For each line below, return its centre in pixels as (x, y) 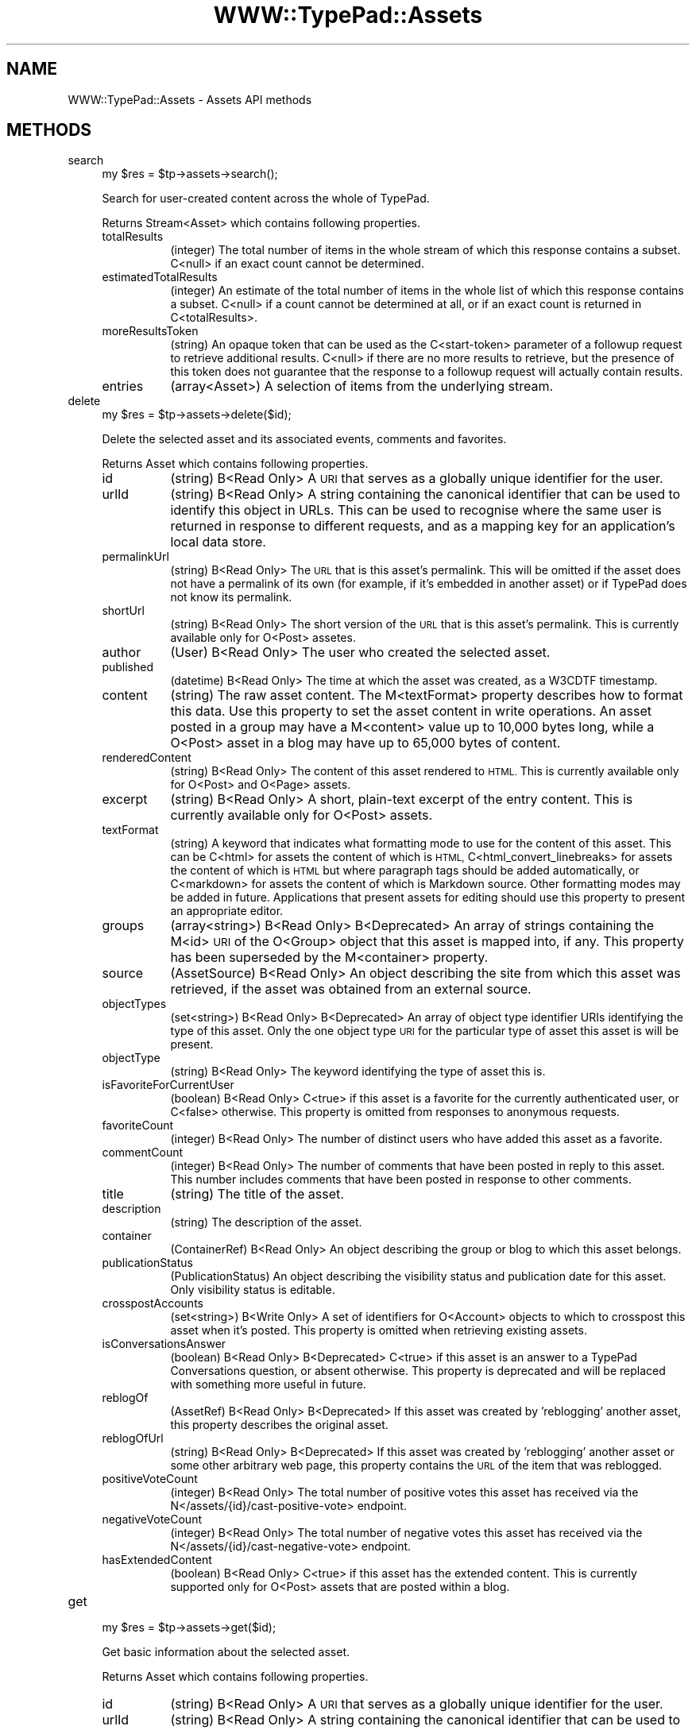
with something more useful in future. (268, 1384)
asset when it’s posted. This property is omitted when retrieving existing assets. (379, 1330)
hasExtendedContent (157, 1560)
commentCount (143, 1153)
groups (123, 926)
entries (123, 386)
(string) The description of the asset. (266, 1222)
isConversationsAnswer (164, 1344)
